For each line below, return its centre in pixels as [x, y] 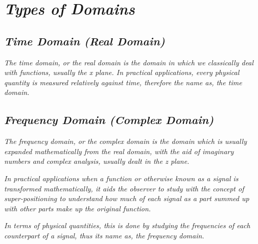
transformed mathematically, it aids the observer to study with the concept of [124, 188]
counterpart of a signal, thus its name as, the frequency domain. [104, 235]
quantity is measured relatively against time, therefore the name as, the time [123, 82]
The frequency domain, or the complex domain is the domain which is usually [125, 141]
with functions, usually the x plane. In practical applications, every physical [122, 72]
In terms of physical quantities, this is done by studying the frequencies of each [127, 225]
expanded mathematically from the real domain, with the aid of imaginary [119, 151]
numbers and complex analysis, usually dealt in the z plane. [97, 161]
